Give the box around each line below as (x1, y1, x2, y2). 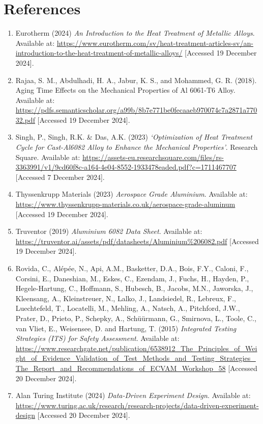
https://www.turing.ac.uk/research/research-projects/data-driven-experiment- (15, 400, 259, 410)
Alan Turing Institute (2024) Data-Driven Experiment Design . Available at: (15, 390, 251, 401)
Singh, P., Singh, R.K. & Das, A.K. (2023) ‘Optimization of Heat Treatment (15, 131, 252, 142)
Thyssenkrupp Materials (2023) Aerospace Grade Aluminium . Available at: (15, 189, 248, 199)
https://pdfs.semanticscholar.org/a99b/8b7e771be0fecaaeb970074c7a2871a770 (15, 104, 257, 115)
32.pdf (15, 114, 35, 125)
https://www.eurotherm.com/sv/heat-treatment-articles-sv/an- (56, 37, 253, 48)
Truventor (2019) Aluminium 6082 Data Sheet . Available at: (15, 226, 202, 236)
